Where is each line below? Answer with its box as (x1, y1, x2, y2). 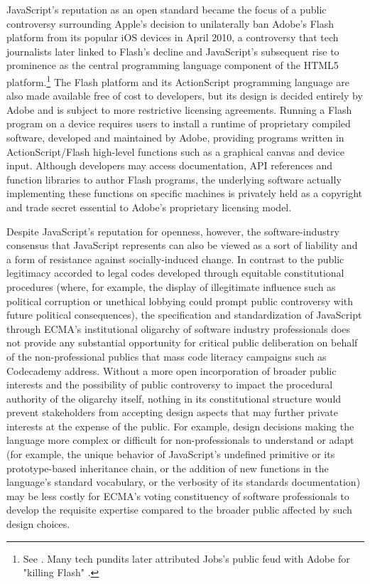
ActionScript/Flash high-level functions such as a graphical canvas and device (6, 144, 344, 159)
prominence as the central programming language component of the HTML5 (6, 58, 339, 73)
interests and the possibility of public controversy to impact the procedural (6, 377, 333, 392)
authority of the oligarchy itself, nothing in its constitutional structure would (6, 391, 342, 405)
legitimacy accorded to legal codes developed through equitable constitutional (6, 265, 344, 280)
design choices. (6, 516, 70, 531)
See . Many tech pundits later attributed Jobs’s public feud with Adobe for (23, 551, 350, 566)
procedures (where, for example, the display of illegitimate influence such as (6, 279, 336, 294)
